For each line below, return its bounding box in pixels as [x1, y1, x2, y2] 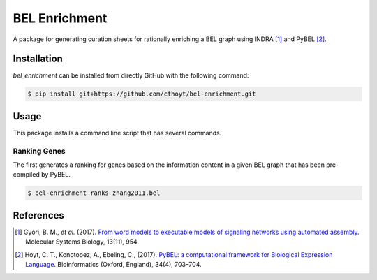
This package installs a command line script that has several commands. [13, 128, 222, 137]
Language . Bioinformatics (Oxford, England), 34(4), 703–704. [25, 260, 202, 269]
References [13, 209, 64, 221]
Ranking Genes [13, 146, 66, 156]
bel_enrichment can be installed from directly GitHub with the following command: [13, 71, 249, 80]
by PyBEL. [40, 170, 71, 179]
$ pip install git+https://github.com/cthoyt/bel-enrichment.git [27, 90, 256, 98]
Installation [13, 53, 63, 65]
